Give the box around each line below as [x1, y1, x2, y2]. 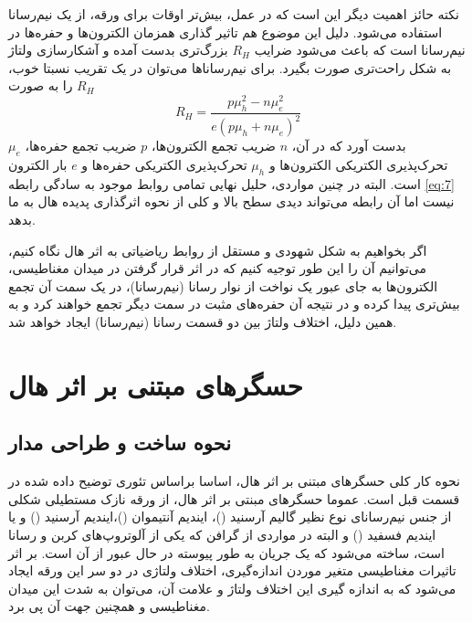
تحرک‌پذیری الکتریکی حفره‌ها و [81, 155, 247, 174]
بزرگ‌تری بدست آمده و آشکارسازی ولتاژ [8, 40, 228, 59]
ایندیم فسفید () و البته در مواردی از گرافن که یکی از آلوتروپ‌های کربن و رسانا [8, 524, 436, 543]
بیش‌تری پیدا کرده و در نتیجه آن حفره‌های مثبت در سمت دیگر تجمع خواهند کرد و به [8, 294, 460, 313]
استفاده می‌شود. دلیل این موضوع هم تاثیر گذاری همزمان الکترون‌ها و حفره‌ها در [8, 22, 443, 41]
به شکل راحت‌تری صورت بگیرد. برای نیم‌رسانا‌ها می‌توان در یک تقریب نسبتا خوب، [8, 58, 452, 77]
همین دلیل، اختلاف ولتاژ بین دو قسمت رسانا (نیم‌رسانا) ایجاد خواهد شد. [8, 311, 397, 331]
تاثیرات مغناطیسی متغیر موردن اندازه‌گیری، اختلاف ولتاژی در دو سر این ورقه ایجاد [8, 561, 456, 580]
